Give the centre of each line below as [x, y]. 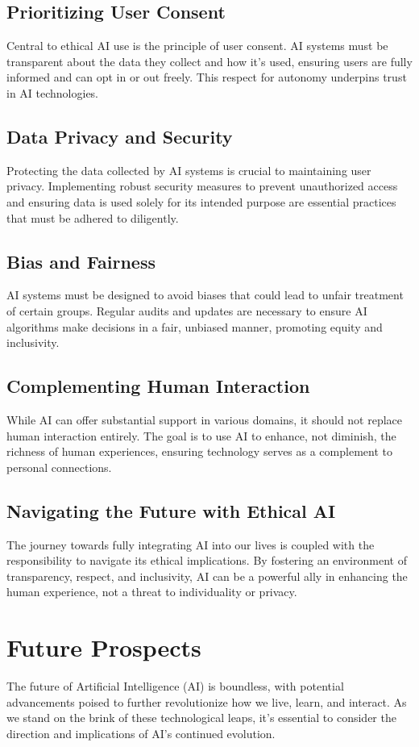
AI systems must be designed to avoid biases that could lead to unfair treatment [205, 295]
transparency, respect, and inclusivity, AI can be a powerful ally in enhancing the [207, 576]
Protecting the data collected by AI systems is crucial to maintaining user [189, 170]
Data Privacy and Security [120, 136]
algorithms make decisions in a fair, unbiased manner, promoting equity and [195, 326]
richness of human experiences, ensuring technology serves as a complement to [199, 451]
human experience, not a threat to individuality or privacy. [152, 592]
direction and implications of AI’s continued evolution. [141, 733]
